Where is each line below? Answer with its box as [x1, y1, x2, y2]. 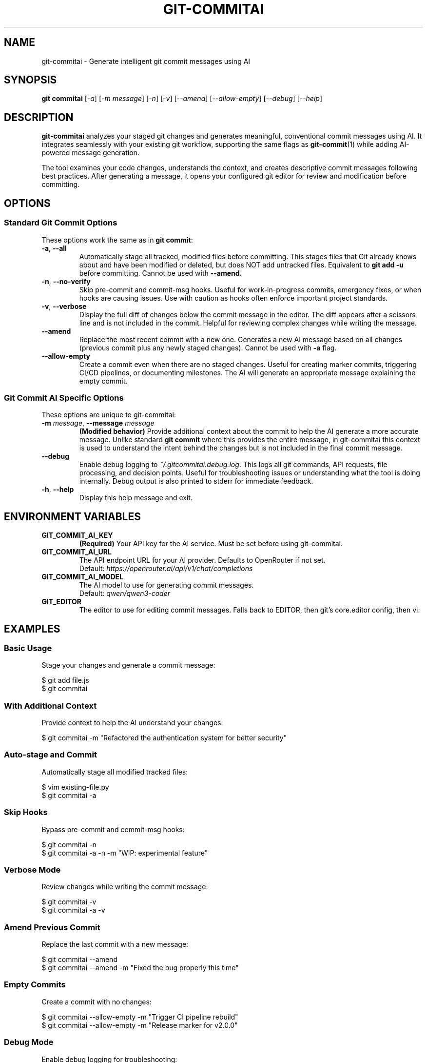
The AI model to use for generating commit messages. [79, 581, 254, 590]
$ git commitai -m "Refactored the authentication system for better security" [41, 734, 287, 742]
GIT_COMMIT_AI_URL [41, 548, 112, 556]
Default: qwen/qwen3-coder [79, 589, 171, 598]
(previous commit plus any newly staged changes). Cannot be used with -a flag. [79, 343, 337, 352]
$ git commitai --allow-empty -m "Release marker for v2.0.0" [41, 1021, 238, 1029]
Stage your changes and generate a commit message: [41, 661, 215, 670]
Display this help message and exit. [79, 493, 193, 502]
